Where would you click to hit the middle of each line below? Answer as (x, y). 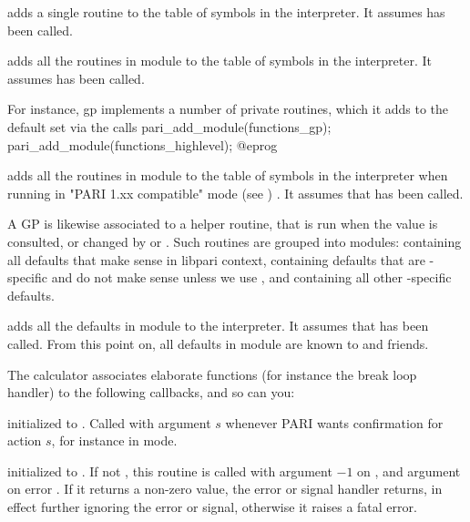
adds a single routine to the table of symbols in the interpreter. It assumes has (226, 12)
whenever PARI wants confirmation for (334, 422)
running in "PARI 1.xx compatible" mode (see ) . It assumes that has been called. (235, 193)
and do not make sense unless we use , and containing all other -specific (251, 277)
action (25, 440)
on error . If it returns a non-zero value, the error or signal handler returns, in (225, 489)
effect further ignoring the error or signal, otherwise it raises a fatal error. (212, 507)
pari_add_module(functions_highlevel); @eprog (143, 144)
